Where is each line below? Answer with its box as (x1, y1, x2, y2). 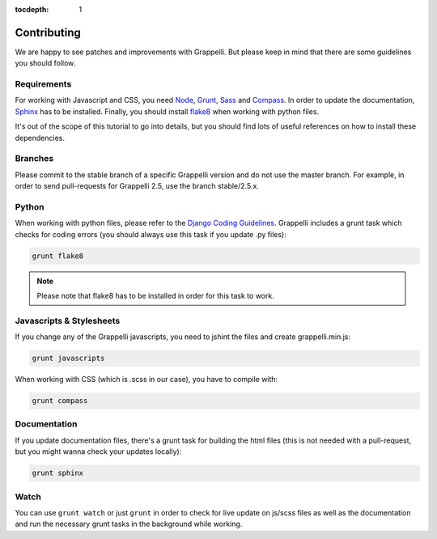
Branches (15, 153, 54, 164)
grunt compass (32, 397, 88, 405)
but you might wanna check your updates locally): (15, 447, 182, 456)
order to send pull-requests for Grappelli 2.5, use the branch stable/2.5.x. (15, 181, 259, 191)
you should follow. (15, 58, 76, 68)
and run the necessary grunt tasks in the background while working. (15, 519, 243, 529)
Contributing (15, 25, 81, 40)
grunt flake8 (32, 251, 84, 261)
